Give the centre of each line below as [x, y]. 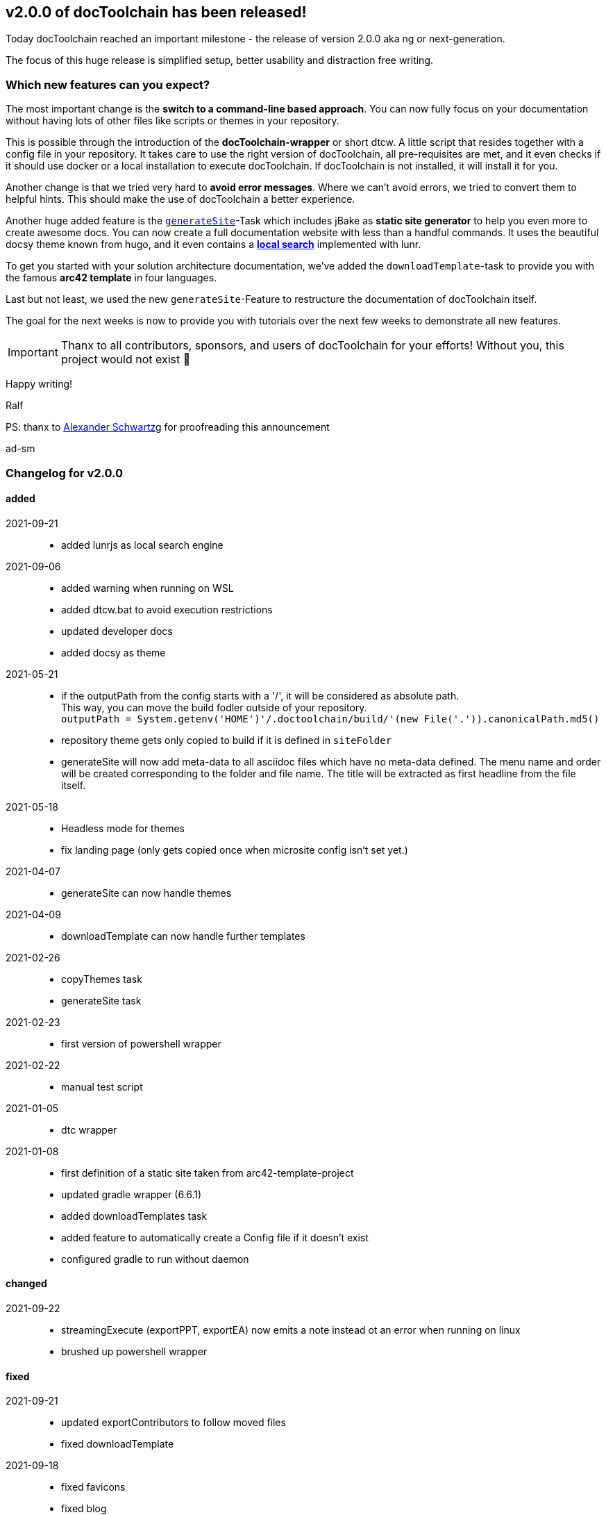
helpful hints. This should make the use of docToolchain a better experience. [180, 199]
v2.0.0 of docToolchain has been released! [156, 12]
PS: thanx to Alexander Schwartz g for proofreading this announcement [168, 427]
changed [26, 1284]
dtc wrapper [89, 1129]
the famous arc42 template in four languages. [111, 278]
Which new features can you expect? [108, 84]
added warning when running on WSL [148, 588]
